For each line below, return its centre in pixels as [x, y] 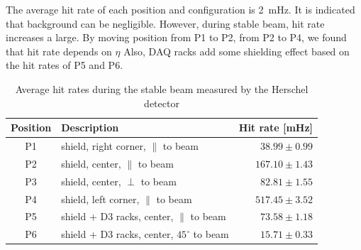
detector [162, 103]
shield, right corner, [104, 146]
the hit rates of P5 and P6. [65, 65]
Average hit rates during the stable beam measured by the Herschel [162, 88]
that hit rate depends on [59, 51]
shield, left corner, [100, 199]
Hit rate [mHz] [276, 127]
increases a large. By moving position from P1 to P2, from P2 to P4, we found [176, 37]
